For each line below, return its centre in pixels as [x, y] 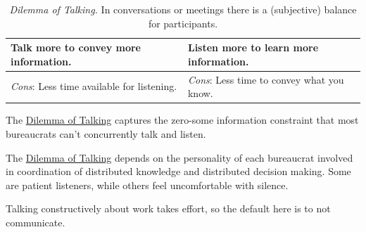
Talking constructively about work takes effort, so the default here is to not [168, 208]
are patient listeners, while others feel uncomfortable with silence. [147, 185]
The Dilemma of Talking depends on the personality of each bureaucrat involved [179, 157]
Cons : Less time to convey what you [266, 79]
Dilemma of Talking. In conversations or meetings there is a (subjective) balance [183, 9]
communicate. [36, 222]
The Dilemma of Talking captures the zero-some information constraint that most [182, 120]
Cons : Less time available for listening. [94, 86]
